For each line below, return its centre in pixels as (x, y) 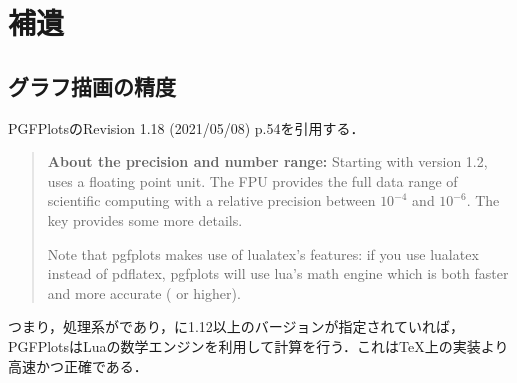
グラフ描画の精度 (92, 85)
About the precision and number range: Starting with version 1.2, (267, 161)
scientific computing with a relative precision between (211, 200)
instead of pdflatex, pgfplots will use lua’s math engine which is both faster (278, 273)
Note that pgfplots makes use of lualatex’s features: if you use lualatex (263, 253)
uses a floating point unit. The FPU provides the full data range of (252, 180)
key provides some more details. (145, 219)
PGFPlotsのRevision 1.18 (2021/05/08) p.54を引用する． (186, 127)
